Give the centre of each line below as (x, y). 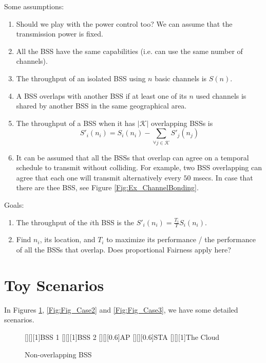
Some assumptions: (34, 6)
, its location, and (68, 239)
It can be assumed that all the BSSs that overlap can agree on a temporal (132, 157)
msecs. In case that (223, 177)
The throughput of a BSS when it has (76, 123)
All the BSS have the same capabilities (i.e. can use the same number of (129, 51)
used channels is (221, 95)
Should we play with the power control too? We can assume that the (124, 23)
